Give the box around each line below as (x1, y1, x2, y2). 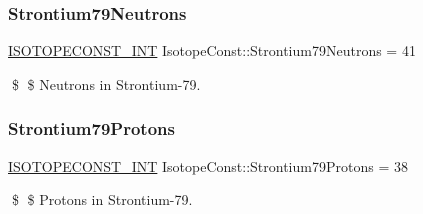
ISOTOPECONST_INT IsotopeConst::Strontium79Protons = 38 (8, 155, 408, 176)
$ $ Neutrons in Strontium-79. (11, 73, 201, 94)
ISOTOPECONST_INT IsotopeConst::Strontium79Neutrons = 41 (8, 40, 416, 61)
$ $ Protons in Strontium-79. (11, 189, 193, 210)
